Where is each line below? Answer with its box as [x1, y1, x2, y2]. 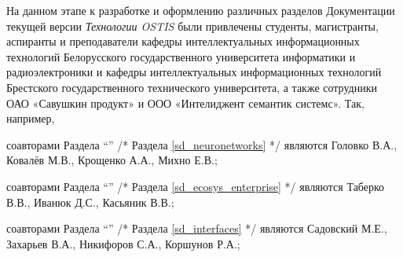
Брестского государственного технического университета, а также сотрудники [6, 79, 377, 95]
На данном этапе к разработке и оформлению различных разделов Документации [6, 2, 395, 18]
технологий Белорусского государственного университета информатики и [6, 48, 356, 64]
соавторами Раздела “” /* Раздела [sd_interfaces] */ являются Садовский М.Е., [6, 220, 387, 237]
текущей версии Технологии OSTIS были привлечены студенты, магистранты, [6, 17, 379, 34]
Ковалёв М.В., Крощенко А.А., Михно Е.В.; [6, 152, 218, 168]
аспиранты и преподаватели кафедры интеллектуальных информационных [6, 33, 360, 50]
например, [6, 110, 55, 127]
